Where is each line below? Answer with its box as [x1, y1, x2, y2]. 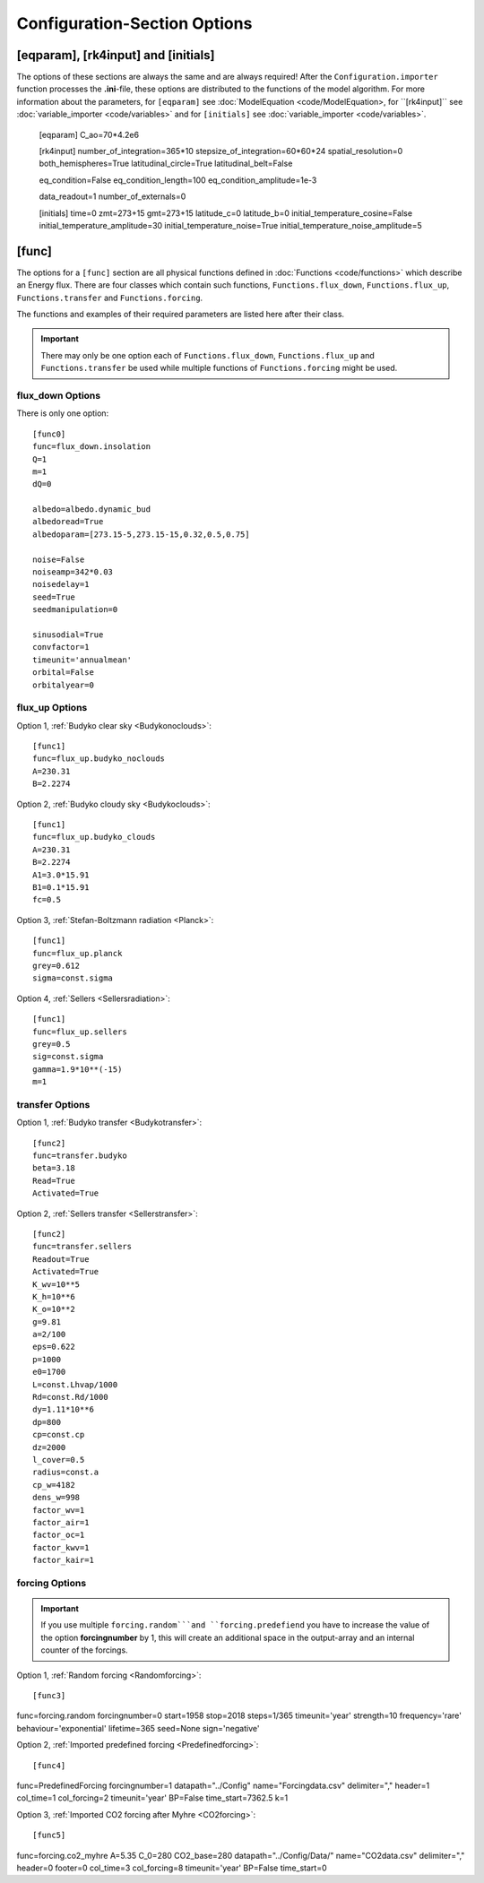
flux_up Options [16, 702, 88, 714]
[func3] [32, 1690, 66, 1701]
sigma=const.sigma [32, 973, 114, 983]
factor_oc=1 [32, 1530, 85, 1541]
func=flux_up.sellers [32, 1026, 127, 1037]
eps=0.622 [32, 1342, 75, 1352]
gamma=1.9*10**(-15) [32, 1064, 123, 1075]
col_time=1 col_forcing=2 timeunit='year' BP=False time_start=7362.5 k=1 [16, 1792, 289, 1803]
